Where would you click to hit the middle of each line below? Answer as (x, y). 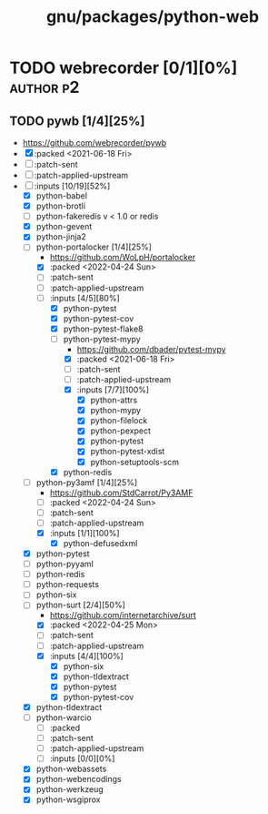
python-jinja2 (61, 237)
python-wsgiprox (69, 799)
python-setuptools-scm (135, 462)
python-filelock (119, 421)
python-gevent (64, 227)
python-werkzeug (70, 789)
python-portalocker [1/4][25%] (94, 247)
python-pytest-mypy (102, 339)
